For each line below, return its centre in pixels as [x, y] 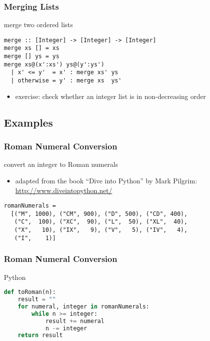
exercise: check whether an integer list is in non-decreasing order [111, 96]
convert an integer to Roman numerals [61, 164]
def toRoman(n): [30, 292]
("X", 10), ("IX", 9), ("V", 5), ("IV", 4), [101, 230]
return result [40, 335]
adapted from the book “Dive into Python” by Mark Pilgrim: [106, 180]
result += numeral [75, 321]
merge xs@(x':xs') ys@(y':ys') [54, 64]
